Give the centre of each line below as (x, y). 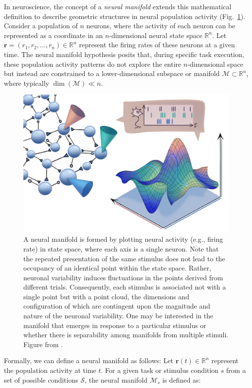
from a (236, 370)
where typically (27, 83)
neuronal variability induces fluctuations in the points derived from (123, 277)
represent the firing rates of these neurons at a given (157, 45)
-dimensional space (215, 64)
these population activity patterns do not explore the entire (93, 64)
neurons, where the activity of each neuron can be (161, 26)
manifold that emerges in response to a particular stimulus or (115, 325)
